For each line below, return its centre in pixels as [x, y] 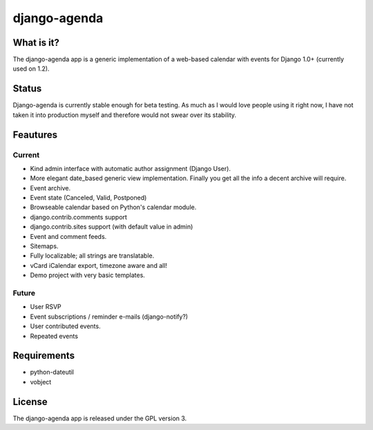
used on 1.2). [31, 69]
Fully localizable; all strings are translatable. [92, 256]
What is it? [36, 43]
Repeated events [54, 336]
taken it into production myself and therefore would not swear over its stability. [125, 115]
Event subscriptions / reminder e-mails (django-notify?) [109, 316]
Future [24, 293]
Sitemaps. [44, 247]
